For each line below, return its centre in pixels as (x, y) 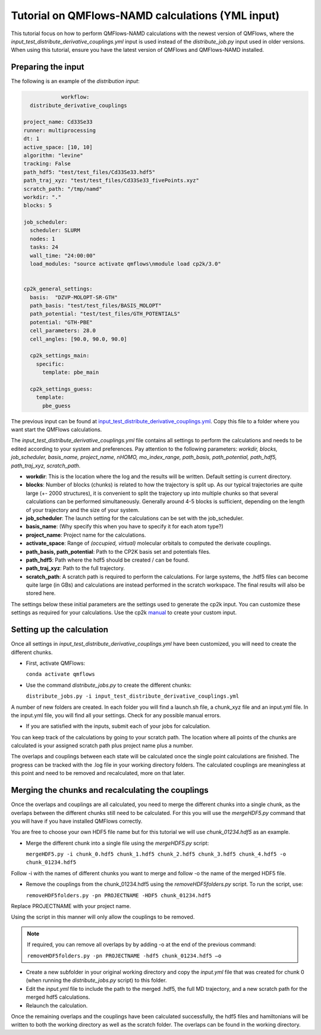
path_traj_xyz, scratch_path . (46, 466)
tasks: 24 (44, 247)
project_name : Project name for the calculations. (86, 535)
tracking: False (47, 164)
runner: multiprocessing (60, 130)
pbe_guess (57, 406)
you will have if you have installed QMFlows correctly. (77, 821)
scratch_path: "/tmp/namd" (63, 189)
